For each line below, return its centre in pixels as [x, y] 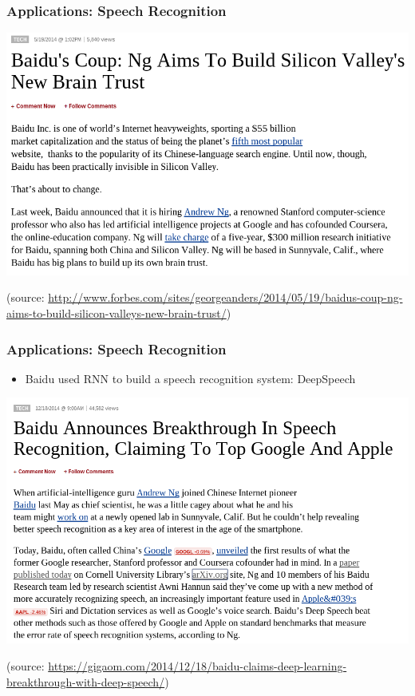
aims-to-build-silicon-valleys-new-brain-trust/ [117, 312]
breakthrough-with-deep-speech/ [86, 681]
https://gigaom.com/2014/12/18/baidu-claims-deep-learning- [198, 665]
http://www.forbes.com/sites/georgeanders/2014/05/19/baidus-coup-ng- [225, 297]
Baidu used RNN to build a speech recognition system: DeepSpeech [190, 378]
